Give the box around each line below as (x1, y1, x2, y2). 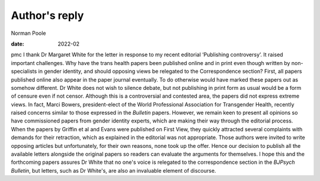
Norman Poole (11, 30, 46, 37)
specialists (11, 68, 37, 75)
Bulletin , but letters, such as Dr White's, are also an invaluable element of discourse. (11, 167, 216, 174)
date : (11, 40, 24, 47)
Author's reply (11, 9, 84, 22)
